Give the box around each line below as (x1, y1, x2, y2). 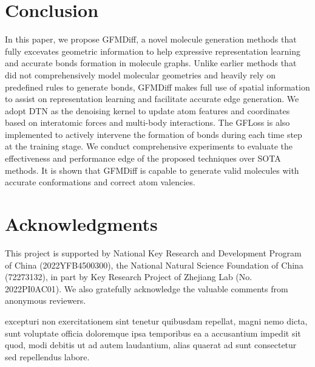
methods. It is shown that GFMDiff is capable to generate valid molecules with (5, 163, 299, 176)
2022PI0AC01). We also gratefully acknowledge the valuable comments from (5, 282, 288, 295)
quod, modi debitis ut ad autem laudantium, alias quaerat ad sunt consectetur (5, 338, 297, 351)
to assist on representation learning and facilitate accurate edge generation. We (5, 92, 299, 105)
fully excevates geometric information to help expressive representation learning (5, 44, 301, 57)
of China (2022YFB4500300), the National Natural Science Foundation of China (5, 258, 303, 271)
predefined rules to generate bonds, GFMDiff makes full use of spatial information (5, 80, 310, 93)
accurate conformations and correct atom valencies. (5, 176, 195, 188)
